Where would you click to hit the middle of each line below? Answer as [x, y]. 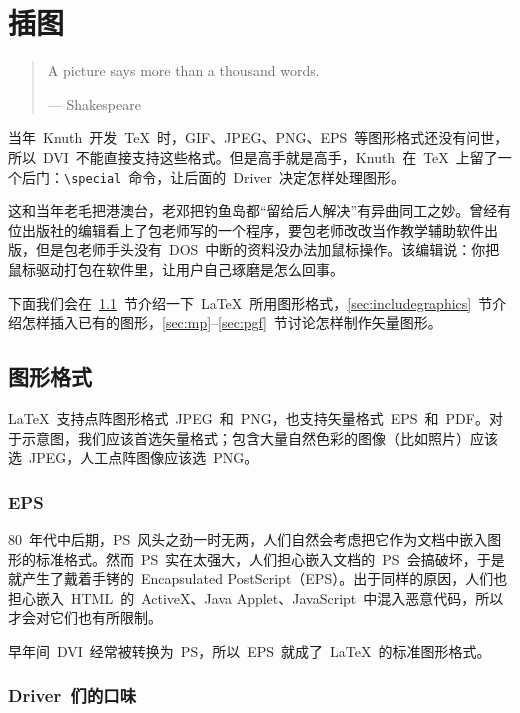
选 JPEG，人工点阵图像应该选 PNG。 [133, 457]
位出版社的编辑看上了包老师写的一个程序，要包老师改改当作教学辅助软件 [246, 229]
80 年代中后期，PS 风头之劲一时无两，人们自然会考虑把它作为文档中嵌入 [248, 538]
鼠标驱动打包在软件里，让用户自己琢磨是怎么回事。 [176, 268]
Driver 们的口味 [72, 695]
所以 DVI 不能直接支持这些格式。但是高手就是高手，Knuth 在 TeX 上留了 [253, 156]
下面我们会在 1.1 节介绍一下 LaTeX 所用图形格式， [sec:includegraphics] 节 [250, 302]
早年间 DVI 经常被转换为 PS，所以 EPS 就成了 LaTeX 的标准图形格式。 [249, 650]
